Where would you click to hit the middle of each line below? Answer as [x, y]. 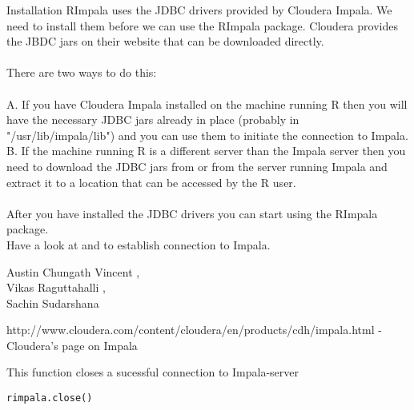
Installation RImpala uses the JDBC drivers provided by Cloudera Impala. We [199, 10]
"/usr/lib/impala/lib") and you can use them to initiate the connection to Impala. [207, 135]
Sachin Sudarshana [53, 303]
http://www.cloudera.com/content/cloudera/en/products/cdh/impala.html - [194, 330]
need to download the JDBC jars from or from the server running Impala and [197, 166]
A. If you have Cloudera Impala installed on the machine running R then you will [207, 103]
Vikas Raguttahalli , [56, 287]
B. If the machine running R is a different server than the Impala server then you [206, 151]
